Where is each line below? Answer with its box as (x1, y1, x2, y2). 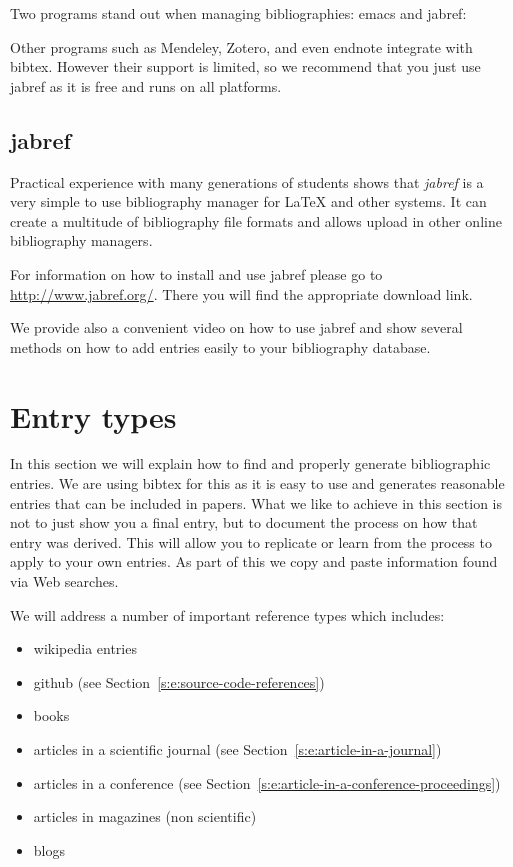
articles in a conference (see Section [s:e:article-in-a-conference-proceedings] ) (33, 772, 501, 793)
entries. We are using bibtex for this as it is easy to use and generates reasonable (10, 473, 505, 494)
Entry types (10, 395, 177, 436)
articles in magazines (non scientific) (33, 806, 257, 827)
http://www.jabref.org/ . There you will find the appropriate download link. (10, 283, 473, 304)
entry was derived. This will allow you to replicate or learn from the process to (10, 531, 492, 552)
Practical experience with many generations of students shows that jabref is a (10, 171, 484, 192)
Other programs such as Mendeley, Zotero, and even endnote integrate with (10, 36, 473, 57)
